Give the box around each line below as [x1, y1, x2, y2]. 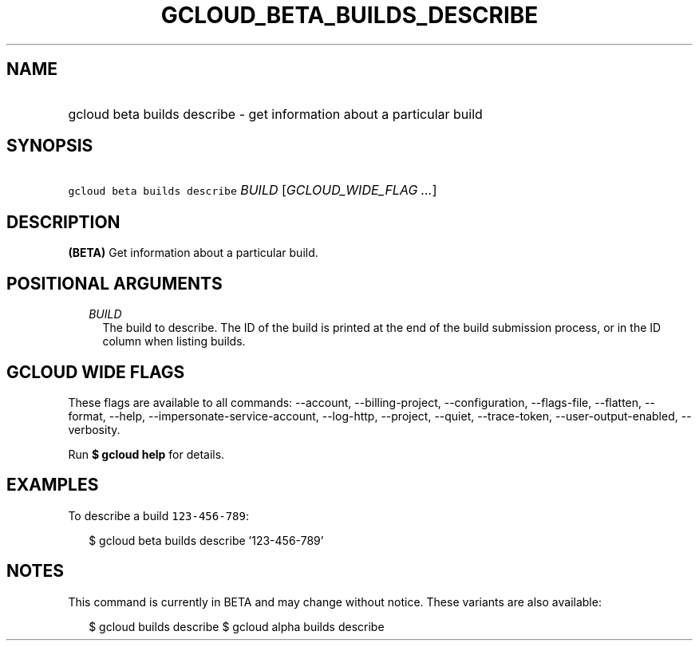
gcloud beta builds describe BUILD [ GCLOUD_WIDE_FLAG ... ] [68, 182, 437, 199]
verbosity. [68, 422, 120, 436]
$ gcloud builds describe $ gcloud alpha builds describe [89, 619, 385, 633]
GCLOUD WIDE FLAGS [6, 361, 185, 382]
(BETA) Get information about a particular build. [68, 246, 318, 260]
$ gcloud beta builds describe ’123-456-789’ [89, 533, 324, 547]
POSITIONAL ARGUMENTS [6, 273, 223, 294]
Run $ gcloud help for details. [68, 447, 225, 461]
